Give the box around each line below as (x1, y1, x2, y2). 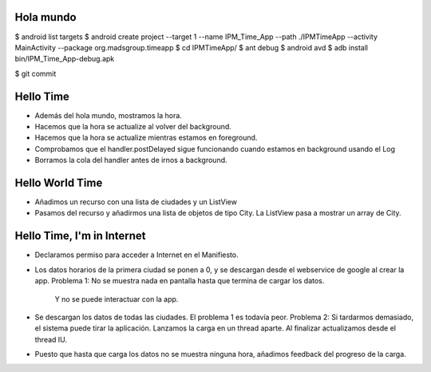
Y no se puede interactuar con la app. (54, 294, 179, 303)
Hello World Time (14, 176, 103, 189)
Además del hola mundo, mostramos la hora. (34, 110, 183, 120)
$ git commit (14, 69, 57, 78)
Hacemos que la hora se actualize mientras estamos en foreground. (34, 133, 258, 143)
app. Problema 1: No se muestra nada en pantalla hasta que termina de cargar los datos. (34, 276, 325, 286)
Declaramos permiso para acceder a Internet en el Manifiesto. (34, 250, 239, 259)
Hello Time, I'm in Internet (14, 229, 146, 243)
